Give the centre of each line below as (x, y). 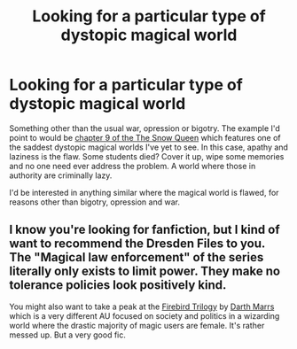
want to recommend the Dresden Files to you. (137, 244)
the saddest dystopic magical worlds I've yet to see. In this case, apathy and (148, 147)
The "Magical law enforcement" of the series (137, 257)
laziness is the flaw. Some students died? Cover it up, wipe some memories (147, 156)
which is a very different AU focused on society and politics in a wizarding (145, 315)
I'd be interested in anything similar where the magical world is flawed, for (144, 192)
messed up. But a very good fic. (67, 335)
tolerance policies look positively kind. (118, 285)
